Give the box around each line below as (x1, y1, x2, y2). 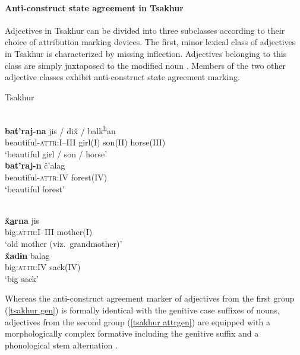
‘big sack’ (5, 272, 39, 284)
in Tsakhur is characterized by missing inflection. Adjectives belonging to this (5, 47, 287, 59)
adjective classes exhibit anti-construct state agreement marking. (5, 71, 240, 83)
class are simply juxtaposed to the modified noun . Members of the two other (5, 59, 286, 71)
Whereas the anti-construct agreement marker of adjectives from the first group (5, 292, 295, 305)
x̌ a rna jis (5, 214, 40, 226)
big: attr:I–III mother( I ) (5, 226, 93, 238)
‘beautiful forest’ (5, 182, 65, 195)
